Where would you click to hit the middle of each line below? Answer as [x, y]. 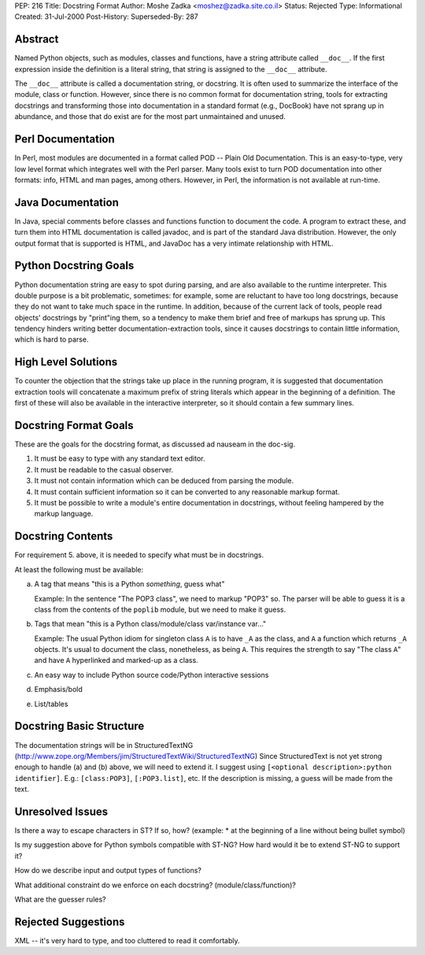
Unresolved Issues [61, 811]
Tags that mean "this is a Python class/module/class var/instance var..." [150, 624]
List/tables [51, 704]
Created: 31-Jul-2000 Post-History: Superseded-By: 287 [106, 17]
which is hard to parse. [52, 339]
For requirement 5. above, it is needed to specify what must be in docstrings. [139, 555]
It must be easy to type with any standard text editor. [120, 459]
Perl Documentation [65, 139]
